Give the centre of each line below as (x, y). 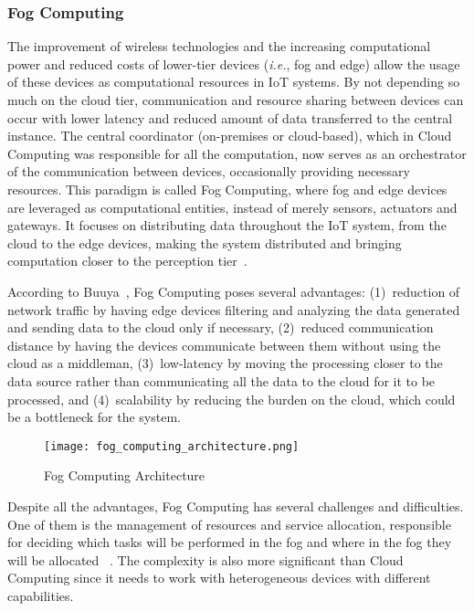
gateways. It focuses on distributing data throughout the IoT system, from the (227, 225)
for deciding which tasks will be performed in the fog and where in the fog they (230, 542)
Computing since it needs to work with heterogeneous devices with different (219, 578)
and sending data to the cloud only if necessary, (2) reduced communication (221, 327)
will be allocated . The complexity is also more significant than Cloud (205, 559)
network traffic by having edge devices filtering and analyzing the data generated (234, 309)
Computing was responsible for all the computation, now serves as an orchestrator (237, 153)
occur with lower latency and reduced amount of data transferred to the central (230, 117)
